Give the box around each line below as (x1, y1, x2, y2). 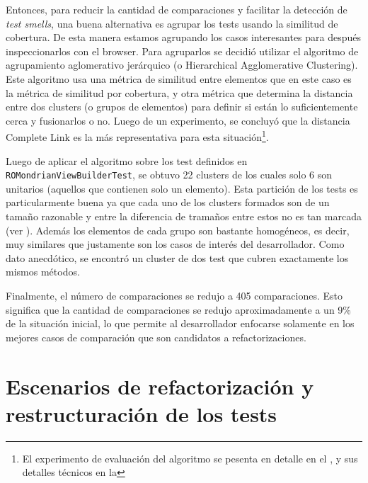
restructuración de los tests (6, 399, 277, 428)
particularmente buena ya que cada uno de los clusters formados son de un (6, 195, 330, 210)
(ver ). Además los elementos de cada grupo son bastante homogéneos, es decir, (6, 222, 350, 237)
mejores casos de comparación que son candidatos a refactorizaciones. (6, 329, 306, 344)
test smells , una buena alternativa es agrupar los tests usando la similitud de (6, 16, 338, 30)
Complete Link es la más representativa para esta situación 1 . (6, 127, 269, 144)
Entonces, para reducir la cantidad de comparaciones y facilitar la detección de (6, 2, 347, 16)
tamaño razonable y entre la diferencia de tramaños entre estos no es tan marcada (6, 209, 362, 224)
